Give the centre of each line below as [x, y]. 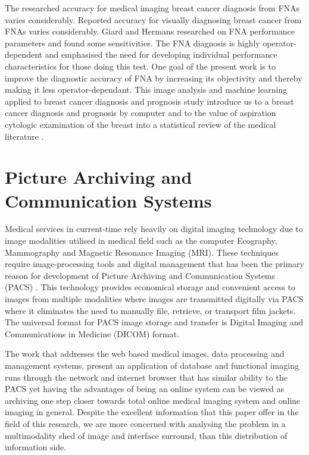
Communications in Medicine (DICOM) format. [92, 333]
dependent [24, 54]
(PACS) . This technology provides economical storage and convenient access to [150, 287]
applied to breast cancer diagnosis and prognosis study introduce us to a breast [149, 101]
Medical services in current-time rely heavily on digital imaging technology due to [154, 229]
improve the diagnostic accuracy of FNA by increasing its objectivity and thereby [154, 78]
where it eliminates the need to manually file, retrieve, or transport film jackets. [150, 310]
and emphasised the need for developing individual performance [161, 54]
